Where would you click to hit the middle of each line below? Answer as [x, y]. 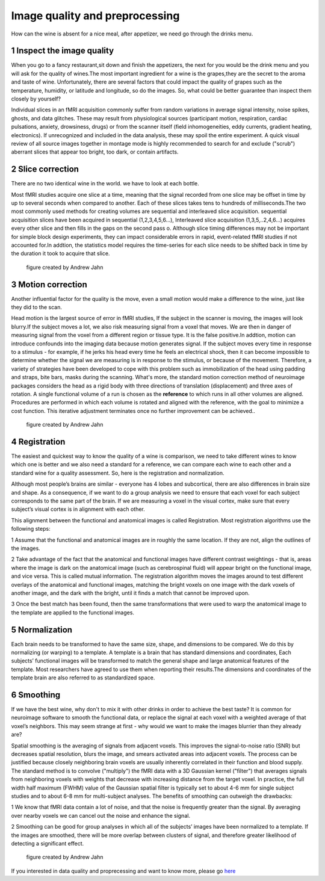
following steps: [31, 529]
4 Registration [38, 441]
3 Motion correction [49, 284]
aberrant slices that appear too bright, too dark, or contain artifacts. [95, 152]
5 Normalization [42, 630]
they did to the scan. [37, 308]
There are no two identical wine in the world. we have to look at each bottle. [105, 184]
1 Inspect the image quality [63, 51]
